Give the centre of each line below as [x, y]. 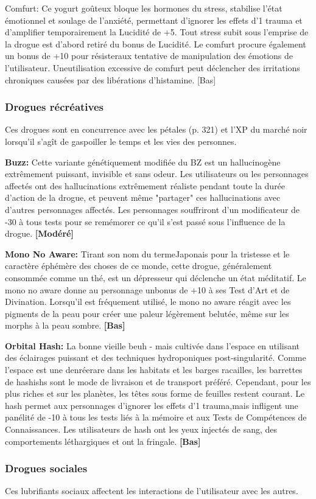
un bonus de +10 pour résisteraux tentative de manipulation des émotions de [149, 56]
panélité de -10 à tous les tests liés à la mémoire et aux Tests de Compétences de [156, 417]
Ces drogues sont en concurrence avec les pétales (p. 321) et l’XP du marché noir [156, 129]
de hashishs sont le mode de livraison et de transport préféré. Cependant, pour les [158, 381]
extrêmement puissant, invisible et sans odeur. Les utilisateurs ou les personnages [157, 174]
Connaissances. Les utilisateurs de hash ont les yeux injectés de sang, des [141, 429]
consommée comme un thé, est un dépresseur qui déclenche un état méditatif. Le [156, 277]
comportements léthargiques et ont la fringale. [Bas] [103, 441]
